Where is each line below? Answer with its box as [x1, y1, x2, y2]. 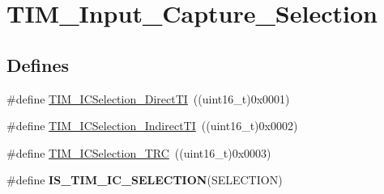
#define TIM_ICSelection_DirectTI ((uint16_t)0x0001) [6, 90, 290, 107]
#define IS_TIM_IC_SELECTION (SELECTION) [6, 171, 283, 188]
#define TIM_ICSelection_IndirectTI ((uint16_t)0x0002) [6, 117, 298, 134]
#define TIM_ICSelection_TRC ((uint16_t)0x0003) [6, 144, 271, 161]
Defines [6, 52, 70, 77]
